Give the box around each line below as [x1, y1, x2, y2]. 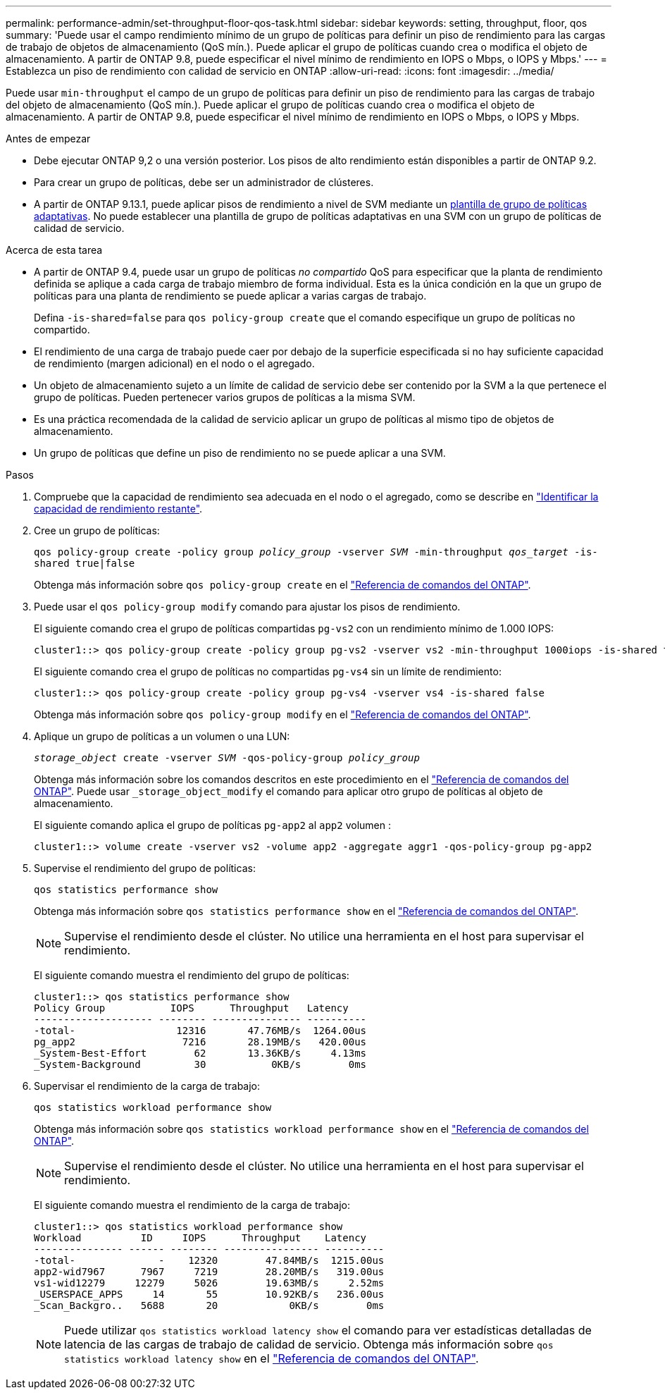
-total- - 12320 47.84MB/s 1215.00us [34, 1255, 385, 1266]
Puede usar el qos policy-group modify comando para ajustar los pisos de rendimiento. [34, 601, 461, 613]
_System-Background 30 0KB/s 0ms [34, 1059, 367, 1070]
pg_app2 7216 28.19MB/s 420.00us [34, 1036, 367, 1047]
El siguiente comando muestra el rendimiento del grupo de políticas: [34, 969, 349, 981]
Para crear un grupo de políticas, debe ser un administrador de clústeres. [34, 176, 374, 188]
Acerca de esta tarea [6, 244, 103, 256]
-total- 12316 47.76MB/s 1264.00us [34, 1025, 367, 1036]
